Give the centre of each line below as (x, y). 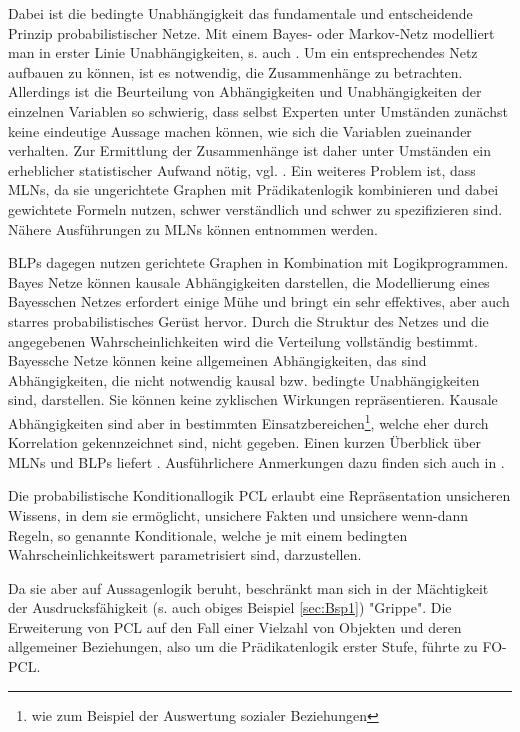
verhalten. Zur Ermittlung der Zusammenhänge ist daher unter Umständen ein (249, 150)
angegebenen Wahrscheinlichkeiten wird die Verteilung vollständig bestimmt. (243, 340)
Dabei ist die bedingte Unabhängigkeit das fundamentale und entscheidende (240, 13)
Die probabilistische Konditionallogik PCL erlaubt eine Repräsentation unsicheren (259, 495)
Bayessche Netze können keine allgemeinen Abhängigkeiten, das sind (217, 360)
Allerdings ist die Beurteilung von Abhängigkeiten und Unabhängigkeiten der (245, 91)
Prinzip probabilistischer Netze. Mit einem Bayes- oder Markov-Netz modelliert (251, 32)
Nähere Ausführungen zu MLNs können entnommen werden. (193, 228)
